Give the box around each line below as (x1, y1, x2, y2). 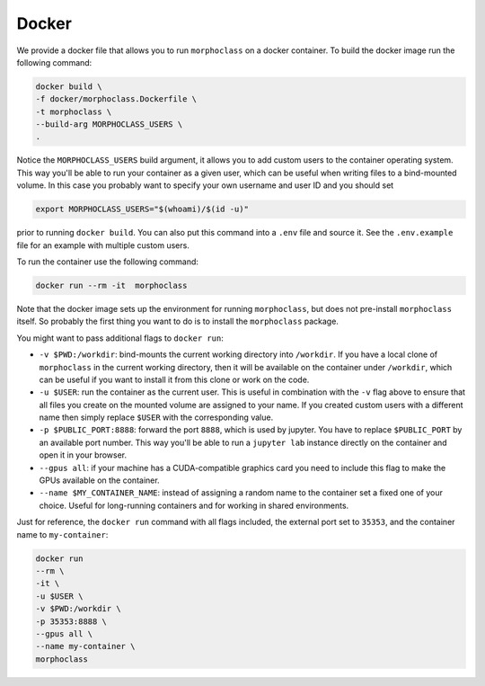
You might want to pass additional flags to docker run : (16, 333, 224, 343)
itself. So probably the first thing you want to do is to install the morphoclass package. (16, 316, 339, 327)
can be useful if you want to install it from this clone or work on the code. (39, 374, 310, 385)
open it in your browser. (39, 450, 128, 460)
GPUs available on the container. (39, 475, 161, 486)
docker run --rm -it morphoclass (35, 280, 188, 290)
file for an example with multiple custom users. (16, 239, 190, 251)
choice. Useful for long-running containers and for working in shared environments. (39, 500, 349, 511)
